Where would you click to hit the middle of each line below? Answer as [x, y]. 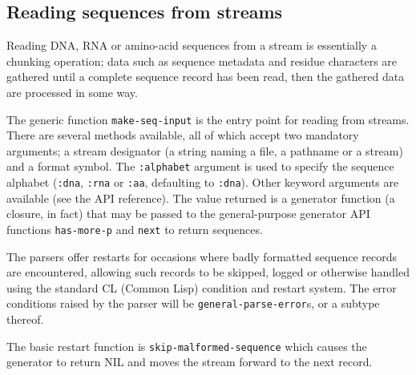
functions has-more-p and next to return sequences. [135, 229]
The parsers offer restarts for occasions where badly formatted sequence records [202, 256]
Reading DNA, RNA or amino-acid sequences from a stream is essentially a [192, 45]
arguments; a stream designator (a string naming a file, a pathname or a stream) [205, 150]
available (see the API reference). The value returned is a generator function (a [201, 198]
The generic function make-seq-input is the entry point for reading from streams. [208, 119]
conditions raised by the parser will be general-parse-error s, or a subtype [193, 303]
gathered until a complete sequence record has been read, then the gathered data [206, 77]
